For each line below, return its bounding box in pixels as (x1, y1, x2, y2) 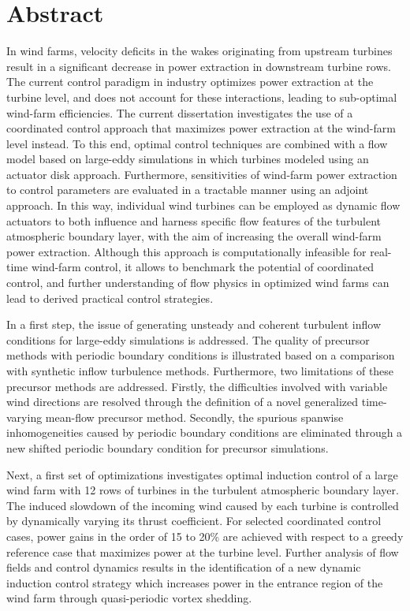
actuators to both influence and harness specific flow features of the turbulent (6, 212, 382, 229)
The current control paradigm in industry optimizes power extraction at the (6, 73, 374, 90)
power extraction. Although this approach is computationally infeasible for (6, 243, 367, 259)
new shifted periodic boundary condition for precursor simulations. (6, 439, 329, 456)
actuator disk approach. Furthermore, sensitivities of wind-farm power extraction (6, 166, 397, 182)
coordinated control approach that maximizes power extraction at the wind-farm (6, 120, 396, 136)
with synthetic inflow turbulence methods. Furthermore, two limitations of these (6, 363, 394, 378)
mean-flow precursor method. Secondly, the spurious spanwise (45, 408, 344, 425)
